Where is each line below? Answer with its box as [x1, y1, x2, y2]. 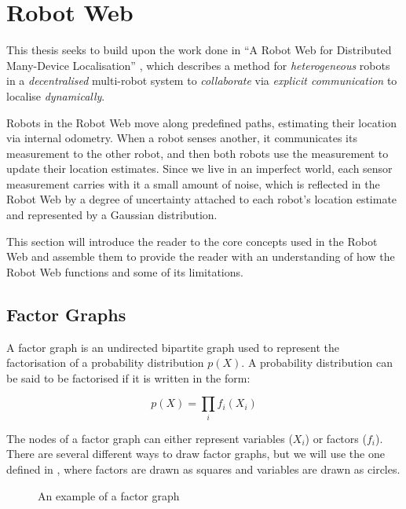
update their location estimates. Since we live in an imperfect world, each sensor [6, 160, 393, 177]
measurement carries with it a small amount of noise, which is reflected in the [6, 175, 380, 192]
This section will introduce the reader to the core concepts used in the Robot [6, 233, 378, 249]
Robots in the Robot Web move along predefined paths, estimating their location [6, 114, 397, 130]
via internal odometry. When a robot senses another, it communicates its [6, 130, 357, 146]
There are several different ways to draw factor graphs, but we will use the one [6, 445, 385, 462]
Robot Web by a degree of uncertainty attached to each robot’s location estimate [6, 191, 397, 207]
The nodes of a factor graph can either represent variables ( [6, 430, 293, 446]
